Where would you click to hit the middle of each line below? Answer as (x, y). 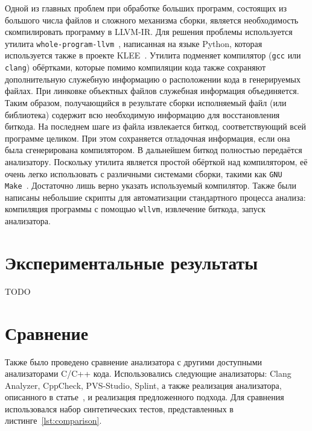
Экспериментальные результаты (132, 262)
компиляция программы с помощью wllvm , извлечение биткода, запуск (135, 209)
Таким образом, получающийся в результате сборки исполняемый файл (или (146, 102)
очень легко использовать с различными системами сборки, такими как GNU (144, 173)
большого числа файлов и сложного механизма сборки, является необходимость (152, 20)
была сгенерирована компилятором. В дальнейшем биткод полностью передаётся (154, 150)
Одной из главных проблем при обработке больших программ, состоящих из (146, 8)
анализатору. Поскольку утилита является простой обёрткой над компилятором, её (156, 161)
